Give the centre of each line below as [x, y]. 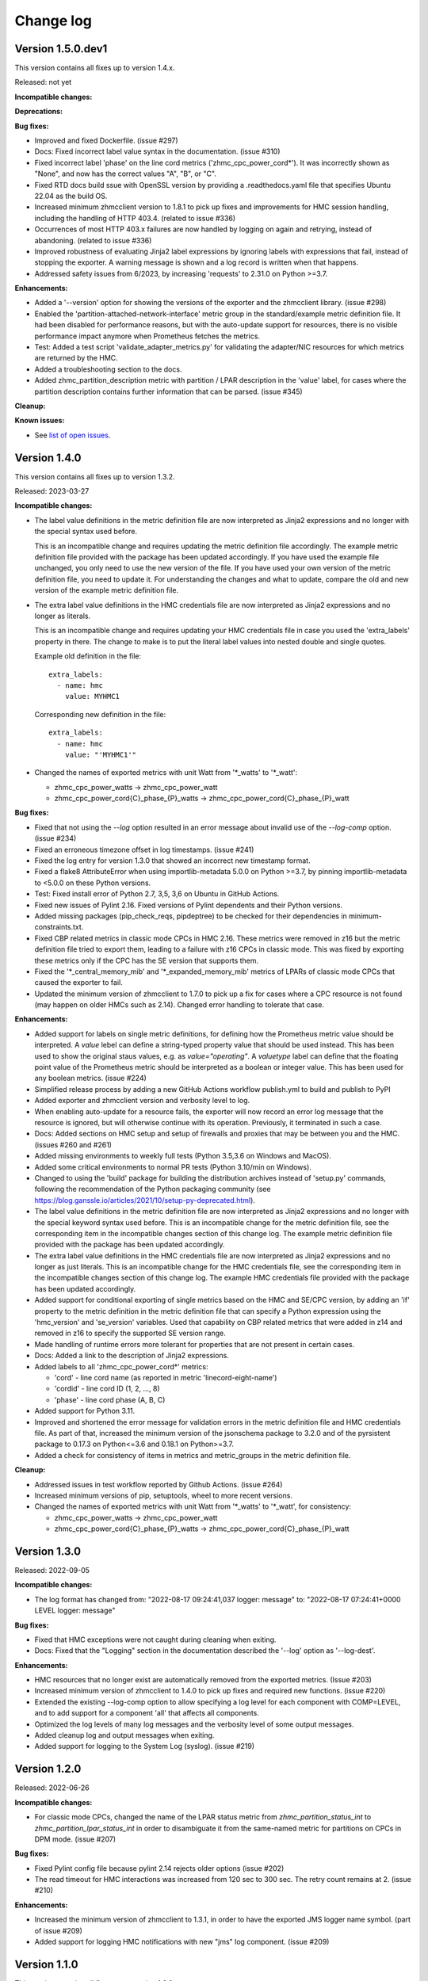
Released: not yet [43, 82]
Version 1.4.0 [48, 458]
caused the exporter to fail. [78, 983]
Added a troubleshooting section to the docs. [108, 369]
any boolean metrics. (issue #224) [90, 1078]
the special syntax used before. [86, 532]
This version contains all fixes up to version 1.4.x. [95, 68]
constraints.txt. [59, 927]
